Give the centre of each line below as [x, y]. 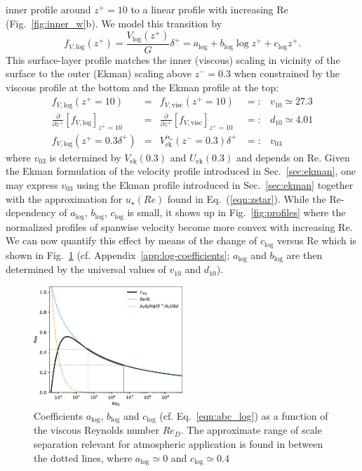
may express [32, 184]
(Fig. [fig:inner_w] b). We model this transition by [114, 23]
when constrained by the [287, 73]
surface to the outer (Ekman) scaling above [99, 73]
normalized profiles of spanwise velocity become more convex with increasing [170, 226]
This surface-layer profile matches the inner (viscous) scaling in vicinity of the [173, 59]
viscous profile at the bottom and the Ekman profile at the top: [142, 87]
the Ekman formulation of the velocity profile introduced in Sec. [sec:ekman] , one [181, 171]
